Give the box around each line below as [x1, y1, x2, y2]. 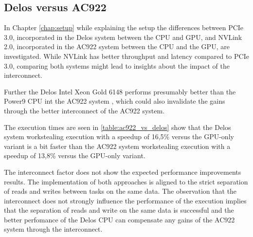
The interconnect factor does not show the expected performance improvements [4, 166, 241, 177]
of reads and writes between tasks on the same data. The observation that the [4, 186, 237, 196]
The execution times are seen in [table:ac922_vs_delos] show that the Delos [4, 122, 231, 132]
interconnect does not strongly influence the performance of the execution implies [4, 195, 247, 205]
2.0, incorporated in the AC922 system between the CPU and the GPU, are [4, 41, 230, 52]
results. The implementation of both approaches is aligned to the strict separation [4, 176, 248, 186]
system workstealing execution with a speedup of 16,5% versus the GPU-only [4, 131, 234, 142]
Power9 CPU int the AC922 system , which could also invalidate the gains [4, 96, 225, 106]
